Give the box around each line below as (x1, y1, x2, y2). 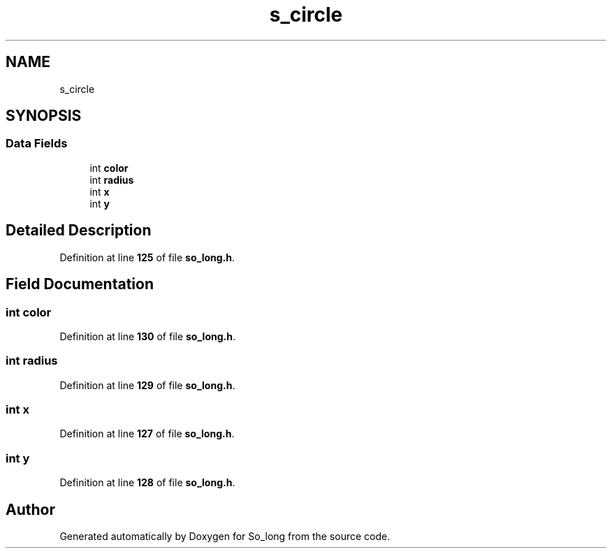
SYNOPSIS (6, 107, 82, 125)
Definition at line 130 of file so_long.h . (59, 330, 235, 342)
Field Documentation (6, 275, 154, 293)
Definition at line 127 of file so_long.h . (59, 428, 235, 440)
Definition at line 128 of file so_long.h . (59, 476, 235, 489)
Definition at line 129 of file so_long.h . (59, 379, 235, 391)
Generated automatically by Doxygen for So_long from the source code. (59, 530, 391, 542)
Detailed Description (6, 221, 152, 240)
